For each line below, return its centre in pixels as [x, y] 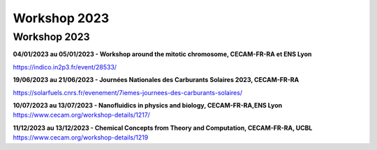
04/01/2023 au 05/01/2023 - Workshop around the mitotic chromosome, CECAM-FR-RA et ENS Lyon [162, 54]
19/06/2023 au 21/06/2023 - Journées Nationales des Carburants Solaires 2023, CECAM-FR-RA [156, 80]
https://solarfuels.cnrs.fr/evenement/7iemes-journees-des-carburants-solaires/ [128, 92]
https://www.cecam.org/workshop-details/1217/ [81, 115]
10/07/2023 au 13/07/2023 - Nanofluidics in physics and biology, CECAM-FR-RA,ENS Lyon [148, 105]
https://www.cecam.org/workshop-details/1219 [81, 137]
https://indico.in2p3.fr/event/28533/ [65, 67]
